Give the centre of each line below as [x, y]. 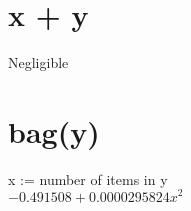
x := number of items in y [88, 178]
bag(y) [54, 130]
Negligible [38, 62]
